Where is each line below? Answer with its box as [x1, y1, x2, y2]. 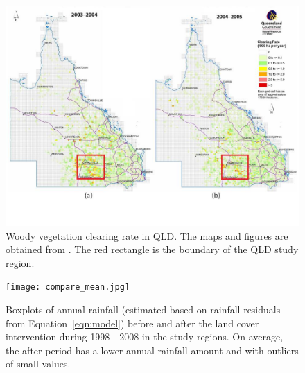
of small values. [6, 356, 71, 371]
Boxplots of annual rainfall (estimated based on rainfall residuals [6, 302, 281, 317]
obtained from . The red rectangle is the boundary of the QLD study [6, 242, 299, 257]
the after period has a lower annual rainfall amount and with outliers [6, 342, 299, 357]
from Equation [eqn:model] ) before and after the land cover [6, 315, 259, 330]
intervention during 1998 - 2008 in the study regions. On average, [6, 329, 284, 344]
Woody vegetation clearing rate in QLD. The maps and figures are [6, 228, 288, 243]
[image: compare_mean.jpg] [6, 282, 130, 293]
